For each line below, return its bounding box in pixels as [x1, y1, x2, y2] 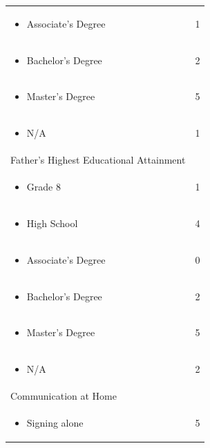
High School [26, 215, 78, 230]
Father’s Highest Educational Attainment [10, 153, 186, 167]
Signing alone [26, 415, 84, 429]
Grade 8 [26, 179, 61, 193]
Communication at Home [10, 389, 117, 403]
